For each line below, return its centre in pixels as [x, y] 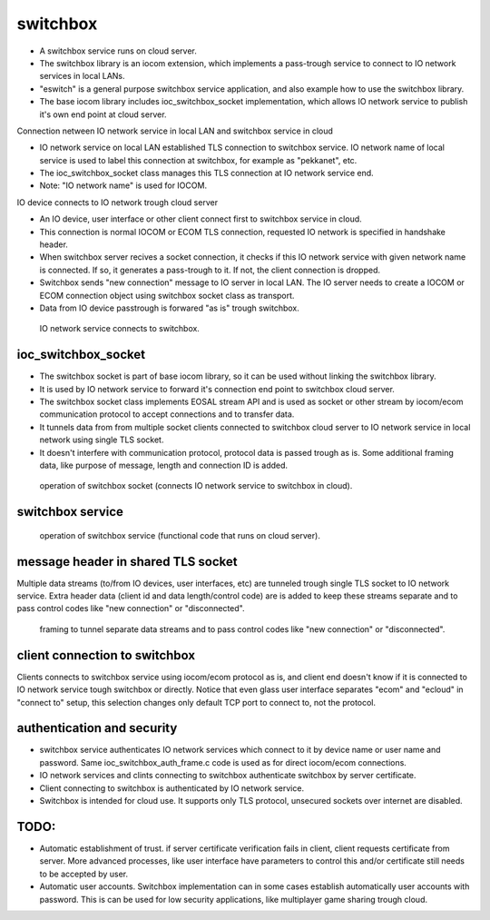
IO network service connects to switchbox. [119, 329]
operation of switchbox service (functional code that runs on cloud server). [180, 535]
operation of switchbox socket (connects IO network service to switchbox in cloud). [196, 486]
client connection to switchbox [106, 655]
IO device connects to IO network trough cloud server [117, 202]
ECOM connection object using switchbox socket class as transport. [167, 295]
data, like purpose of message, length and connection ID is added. [164, 465]
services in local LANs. [83, 76]
